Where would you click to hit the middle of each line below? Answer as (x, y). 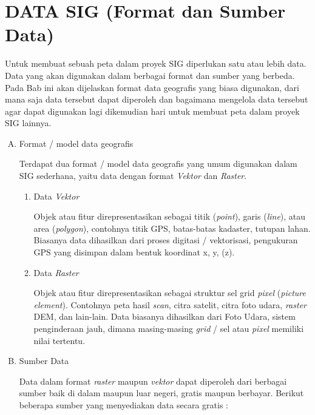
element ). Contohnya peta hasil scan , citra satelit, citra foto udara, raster (170, 304)
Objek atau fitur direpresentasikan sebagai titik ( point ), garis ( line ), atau (170, 216)
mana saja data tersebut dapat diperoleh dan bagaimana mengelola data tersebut (157, 99)
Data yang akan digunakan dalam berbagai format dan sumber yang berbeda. (150, 75)
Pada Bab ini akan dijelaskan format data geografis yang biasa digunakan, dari (152, 87)
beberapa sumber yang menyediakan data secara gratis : (124, 404)
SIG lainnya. (28, 123)
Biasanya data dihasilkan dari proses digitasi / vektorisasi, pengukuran (166, 240)
